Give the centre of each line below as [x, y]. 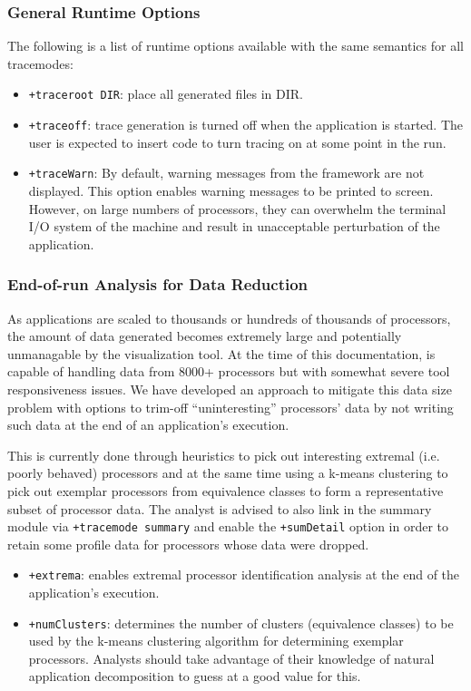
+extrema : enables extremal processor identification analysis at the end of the [244, 574]
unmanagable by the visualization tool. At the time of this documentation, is [221, 353]
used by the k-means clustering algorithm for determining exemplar [216, 641]
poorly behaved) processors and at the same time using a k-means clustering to [228, 473]
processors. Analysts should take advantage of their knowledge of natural [231, 658]
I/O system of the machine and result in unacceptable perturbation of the [234, 226]
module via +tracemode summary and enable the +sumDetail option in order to [228, 526]
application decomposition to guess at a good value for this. [195, 676]
